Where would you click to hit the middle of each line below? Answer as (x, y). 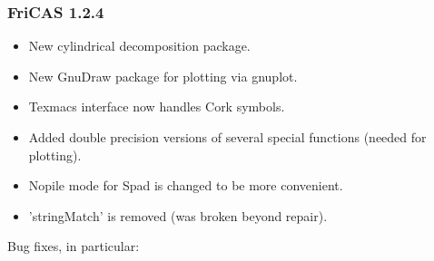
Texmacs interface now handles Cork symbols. (157, 106)
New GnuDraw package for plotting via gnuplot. (163, 76)
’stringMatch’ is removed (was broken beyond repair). (178, 215)
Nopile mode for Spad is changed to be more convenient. (186, 185)
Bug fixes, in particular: (74, 246)
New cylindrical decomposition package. (139, 46)
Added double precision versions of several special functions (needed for (227, 137)
